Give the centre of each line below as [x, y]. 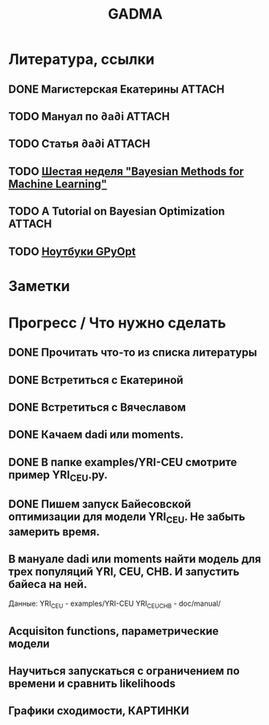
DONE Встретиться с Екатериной [96, 380]
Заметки [39, 286]
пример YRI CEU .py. [58, 476]
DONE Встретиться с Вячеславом [97, 408]
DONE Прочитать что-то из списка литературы [133, 353]
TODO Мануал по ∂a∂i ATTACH [89, 117]
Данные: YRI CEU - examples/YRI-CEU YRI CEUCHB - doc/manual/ [115, 604]
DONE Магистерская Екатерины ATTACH [116, 89]
